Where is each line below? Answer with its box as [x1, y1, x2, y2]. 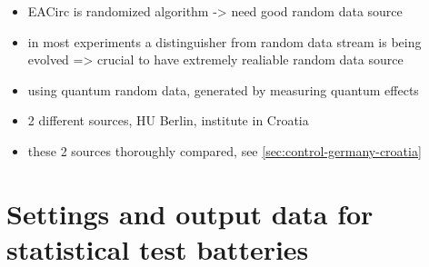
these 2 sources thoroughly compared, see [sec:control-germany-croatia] [27, 141, 422, 160]
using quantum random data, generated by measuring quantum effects [27, 80, 419, 99]
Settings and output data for [6, 194, 374, 232]
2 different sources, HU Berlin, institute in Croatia [27, 111, 309, 130]
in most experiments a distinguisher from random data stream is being [27, 32, 422, 51]
